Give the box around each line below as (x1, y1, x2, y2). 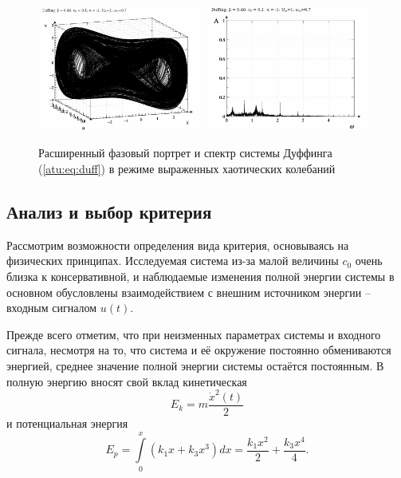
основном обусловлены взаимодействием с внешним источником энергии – (6, 283, 371, 300)
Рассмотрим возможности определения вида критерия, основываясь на (6, 236, 349, 253)
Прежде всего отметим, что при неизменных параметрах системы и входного (6, 326, 381, 342)
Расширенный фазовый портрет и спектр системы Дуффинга (38, 144, 332, 161)
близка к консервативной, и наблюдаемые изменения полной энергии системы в (6, 267, 395, 284)
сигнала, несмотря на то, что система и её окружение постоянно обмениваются (6, 342, 391, 358)
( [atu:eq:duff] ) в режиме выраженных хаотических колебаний (38, 160, 336, 176)
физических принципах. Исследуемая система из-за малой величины (6, 252, 339, 269)
